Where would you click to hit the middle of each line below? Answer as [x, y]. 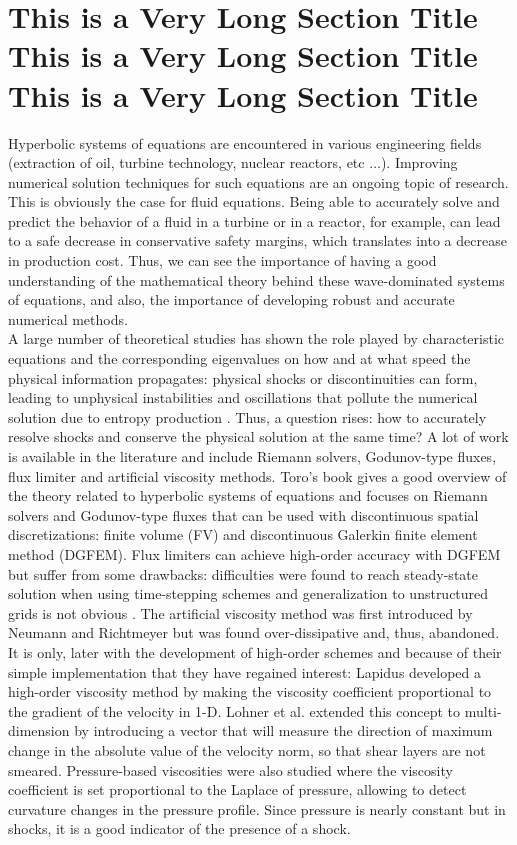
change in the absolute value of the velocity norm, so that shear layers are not [247, 749]
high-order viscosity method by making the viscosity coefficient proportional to [250, 691]
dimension [39, 730]
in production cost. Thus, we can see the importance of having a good [222, 260]
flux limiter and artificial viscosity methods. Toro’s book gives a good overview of [257, 475]
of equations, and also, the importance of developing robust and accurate [231, 299]
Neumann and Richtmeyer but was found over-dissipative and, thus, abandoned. [254, 632]
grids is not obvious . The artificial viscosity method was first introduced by [240, 612]
